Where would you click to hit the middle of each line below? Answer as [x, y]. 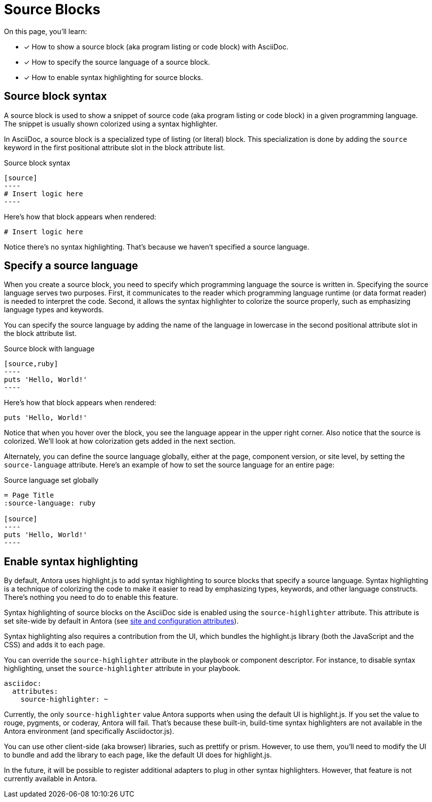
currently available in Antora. [51, 779]
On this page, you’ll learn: [45, 31]
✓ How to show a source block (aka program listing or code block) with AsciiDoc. [156, 46]
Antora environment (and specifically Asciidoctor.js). [89, 731]
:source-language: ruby [50, 503]
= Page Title [29, 495]
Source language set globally [51, 480]
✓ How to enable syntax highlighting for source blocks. [113, 77]
